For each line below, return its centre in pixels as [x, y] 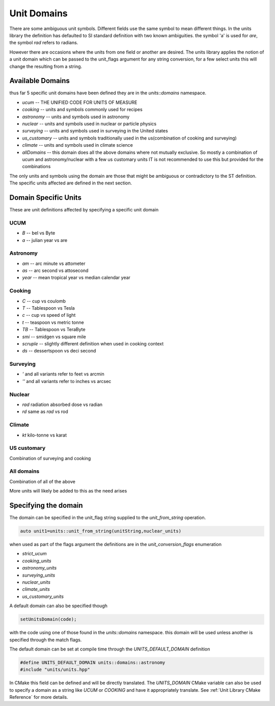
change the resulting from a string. [46, 66]
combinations [36, 167]
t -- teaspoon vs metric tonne [53, 322]
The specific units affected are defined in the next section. [71, 183]
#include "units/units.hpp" [55, 670]
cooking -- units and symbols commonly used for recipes [82, 110]
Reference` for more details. [39, 697]
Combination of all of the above [43, 481]
